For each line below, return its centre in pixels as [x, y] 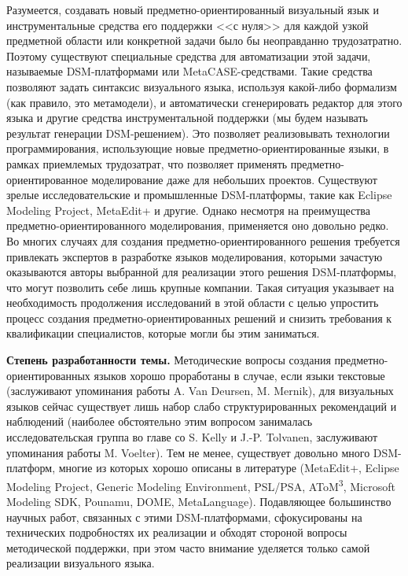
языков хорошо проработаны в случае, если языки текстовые [239, 375]
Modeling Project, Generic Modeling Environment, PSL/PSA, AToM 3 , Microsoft [201, 485]
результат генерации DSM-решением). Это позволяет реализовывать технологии [198, 133]
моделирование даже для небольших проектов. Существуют [234, 179]
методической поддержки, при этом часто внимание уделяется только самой [188, 547]
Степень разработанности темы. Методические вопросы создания [169, 360]
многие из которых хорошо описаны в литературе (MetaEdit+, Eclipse [229, 468]
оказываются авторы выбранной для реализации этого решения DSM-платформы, [202, 272]
